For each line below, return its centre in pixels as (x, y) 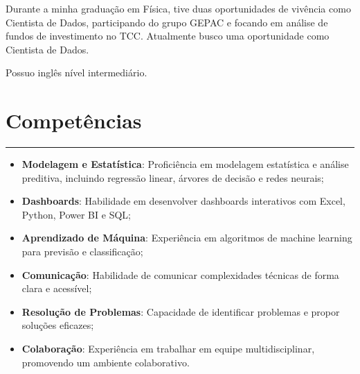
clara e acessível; (57, 288)
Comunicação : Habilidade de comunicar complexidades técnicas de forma (180, 274)
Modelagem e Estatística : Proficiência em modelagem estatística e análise (185, 164)
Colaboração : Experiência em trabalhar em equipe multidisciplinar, (168, 349)
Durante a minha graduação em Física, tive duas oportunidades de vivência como (178, 8)
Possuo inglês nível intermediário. (76, 73)
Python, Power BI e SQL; (76, 214)
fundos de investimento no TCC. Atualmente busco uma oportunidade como (168, 36)
